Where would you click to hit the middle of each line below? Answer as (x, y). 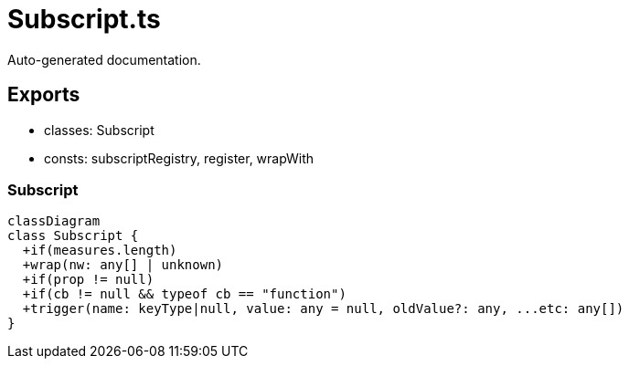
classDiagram (54, 221)
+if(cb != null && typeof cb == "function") (184, 294)
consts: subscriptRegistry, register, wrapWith (179, 158)
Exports (44, 95)
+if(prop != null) (88, 280)
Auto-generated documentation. (104, 59)
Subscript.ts (84, 19)
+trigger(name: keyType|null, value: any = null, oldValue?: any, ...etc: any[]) (323, 309)
